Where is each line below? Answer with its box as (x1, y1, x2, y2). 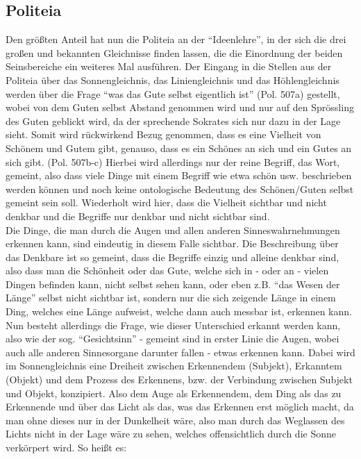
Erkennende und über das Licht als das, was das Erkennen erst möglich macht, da (6, 399, 354, 414)
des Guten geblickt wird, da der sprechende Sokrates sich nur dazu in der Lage (6, 113, 341, 128)
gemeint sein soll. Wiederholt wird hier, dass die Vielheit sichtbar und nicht (6, 195, 327, 210)
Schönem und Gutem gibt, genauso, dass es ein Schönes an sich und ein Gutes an (6, 140, 352, 155)
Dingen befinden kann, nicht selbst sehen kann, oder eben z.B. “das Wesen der (6, 276, 340, 291)
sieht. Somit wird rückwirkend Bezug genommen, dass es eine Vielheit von (6, 127, 321, 142)
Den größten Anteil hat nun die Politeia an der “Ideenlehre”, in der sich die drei (6, 32, 346, 47)
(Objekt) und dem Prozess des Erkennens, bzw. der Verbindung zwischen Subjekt (6, 372, 353, 387)
